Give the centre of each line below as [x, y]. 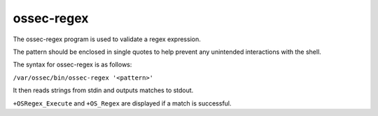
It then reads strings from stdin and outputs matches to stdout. [103, 90]
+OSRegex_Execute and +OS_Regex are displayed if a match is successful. [122, 103]
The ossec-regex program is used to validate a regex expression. [107, 39]
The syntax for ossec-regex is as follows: [72, 65]
